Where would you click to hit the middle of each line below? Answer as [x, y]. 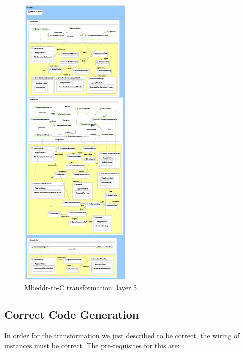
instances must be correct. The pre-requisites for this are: [92, 345]
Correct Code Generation [72, 315]
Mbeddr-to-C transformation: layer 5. [81, 288]
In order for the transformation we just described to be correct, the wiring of [122, 336]
